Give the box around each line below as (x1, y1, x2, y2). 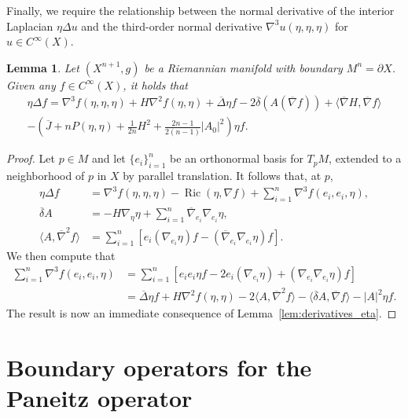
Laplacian (6, 17, 53, 34)
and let (92, 150, 126, 167)
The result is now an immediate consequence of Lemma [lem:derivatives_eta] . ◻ (6, 305, 397, 321)
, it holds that (123, 76, 189, 93)
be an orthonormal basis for (170, 150, 303, 167)
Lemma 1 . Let (6, 59, 79, 75)
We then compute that (6, 247, 116, 263)
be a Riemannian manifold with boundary (144, 59, 343, 75)
